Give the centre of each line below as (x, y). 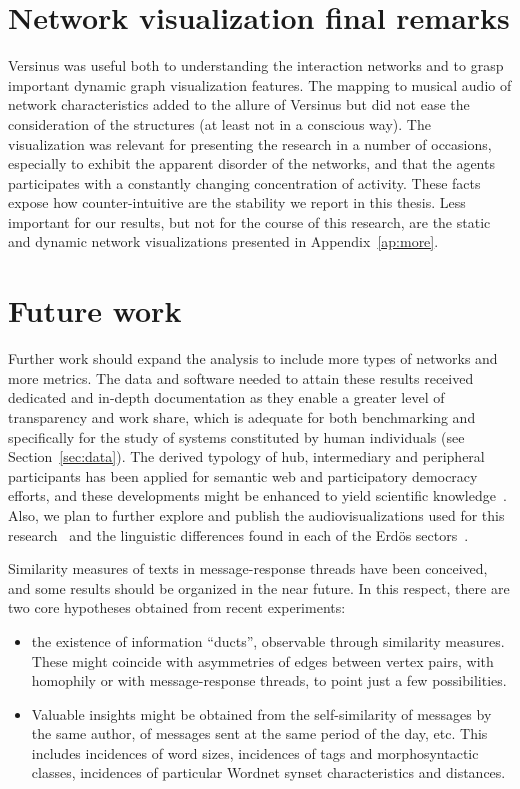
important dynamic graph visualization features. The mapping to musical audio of (260, 84)
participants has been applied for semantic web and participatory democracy (243, 475)
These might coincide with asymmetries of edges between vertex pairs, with (262, 660)
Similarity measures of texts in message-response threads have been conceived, (248, 568)
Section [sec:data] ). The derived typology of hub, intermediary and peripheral (246, 456)
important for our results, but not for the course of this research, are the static (249, 221)
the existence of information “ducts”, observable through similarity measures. (268, 640)
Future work (95, 310)
